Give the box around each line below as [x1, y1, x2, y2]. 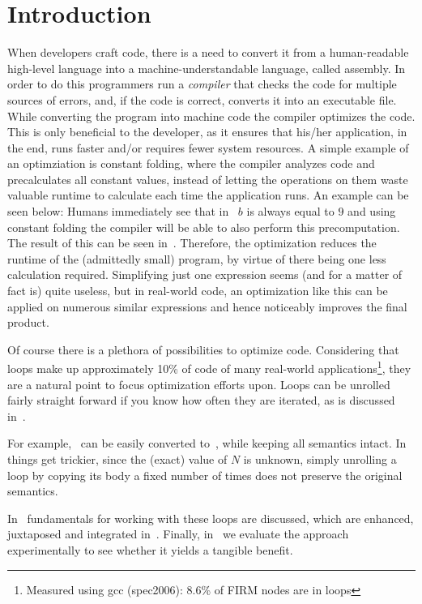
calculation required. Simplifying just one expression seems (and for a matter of [7, 266, 403, 283]
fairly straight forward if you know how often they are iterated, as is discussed [7, 392, 395, 409]
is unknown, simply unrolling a [243, 451, 397, 468]
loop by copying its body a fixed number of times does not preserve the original [7, 466, 403, 483]
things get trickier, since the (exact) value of [7, 451, 228, 468]
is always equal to [246, 203, 335, 220]
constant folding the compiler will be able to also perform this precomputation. [7, 218, 400, 235]
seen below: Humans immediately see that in [7, 203, 229, 220]
